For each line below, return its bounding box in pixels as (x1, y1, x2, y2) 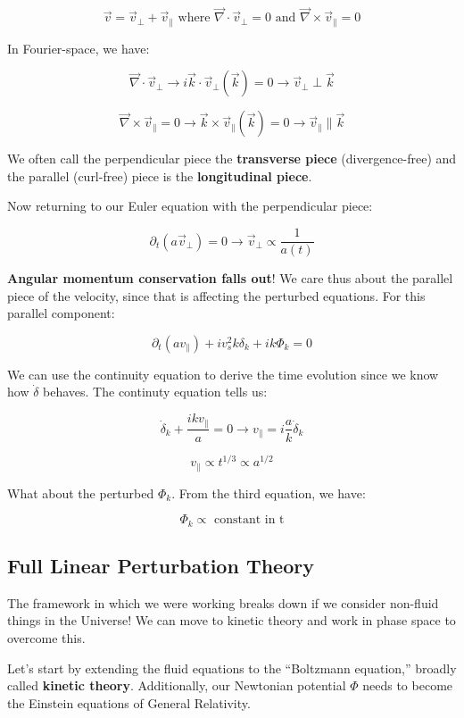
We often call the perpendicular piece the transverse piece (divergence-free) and (7, 149, 457, 168)
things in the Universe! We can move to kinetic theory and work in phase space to (7, 611, 456, 630)
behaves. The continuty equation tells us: (43, 382, 268, 401)
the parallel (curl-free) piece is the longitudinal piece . (7, 166, 312, 185)
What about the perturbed (7, 483, 154, 502)
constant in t (213, 513, 285, 527)
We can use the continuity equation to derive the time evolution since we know (7, 364, 439, 383)
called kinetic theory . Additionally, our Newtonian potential (7, 676, 346, 695)
